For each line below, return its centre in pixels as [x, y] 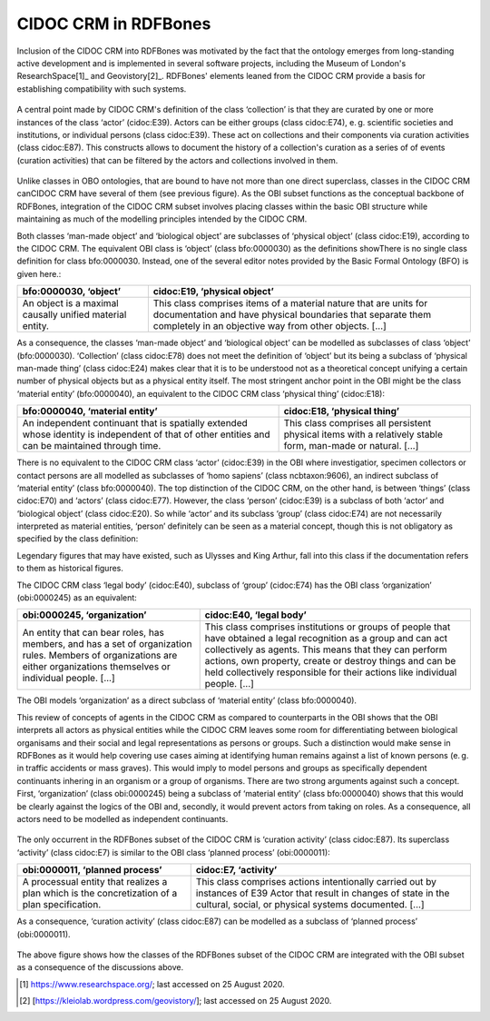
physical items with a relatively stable [363, 434]
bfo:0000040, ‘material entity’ [90, 411]
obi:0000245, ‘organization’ [84, 615]
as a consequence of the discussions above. [100, 967]
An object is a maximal [70, 303]
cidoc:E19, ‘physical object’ [213, 292]
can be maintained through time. [92, 446]
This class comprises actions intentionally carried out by [316, 882]
